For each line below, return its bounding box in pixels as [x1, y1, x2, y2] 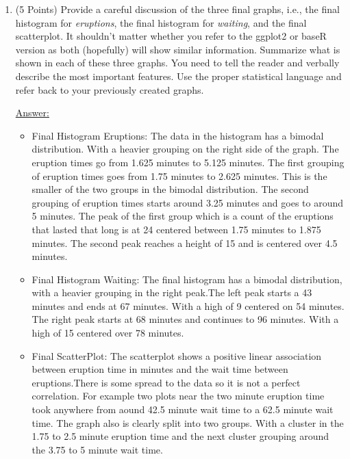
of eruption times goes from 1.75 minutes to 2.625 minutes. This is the [32, 168, 327, 183]
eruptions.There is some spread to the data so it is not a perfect [32, 375, 301, 389]
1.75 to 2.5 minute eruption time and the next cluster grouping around [32, 429, 329, 443]
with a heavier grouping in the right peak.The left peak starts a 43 [32, 285, 312, 300]
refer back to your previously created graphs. [15, 82, 204, 96]
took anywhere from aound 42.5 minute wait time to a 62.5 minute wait [32, 402, 334, 417]
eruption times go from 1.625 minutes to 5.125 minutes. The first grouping [32, 155, 345, 169]
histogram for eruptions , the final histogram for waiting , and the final [15, 15, 307, 29]
